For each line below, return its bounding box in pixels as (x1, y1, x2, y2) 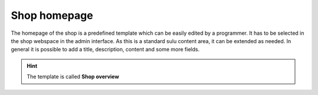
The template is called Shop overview (26, 73, 120, 80)
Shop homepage (11, 9, 94, 22)
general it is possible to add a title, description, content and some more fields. (11, 46, 200, 53)
